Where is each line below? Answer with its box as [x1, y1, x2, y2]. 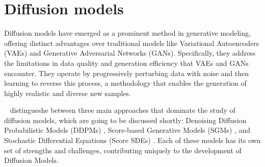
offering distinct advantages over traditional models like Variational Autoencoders [4, 37, 259, 48]
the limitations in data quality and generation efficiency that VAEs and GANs [4, 57, 249, 68]
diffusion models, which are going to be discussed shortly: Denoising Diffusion [4, 114, 247, 125]
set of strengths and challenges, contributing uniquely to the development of [4, 145, 242, 155]
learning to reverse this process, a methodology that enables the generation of [4, 78, 247, 88]
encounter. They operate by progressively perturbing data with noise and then [4, 67, 249, 78]
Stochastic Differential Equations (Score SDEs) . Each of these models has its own [4, 135, 261, 146]
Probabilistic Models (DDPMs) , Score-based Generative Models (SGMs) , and [4, 125, 251, 135]
